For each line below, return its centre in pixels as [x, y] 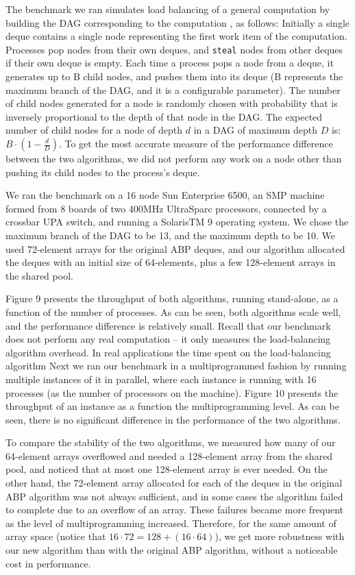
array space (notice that [56, 536]
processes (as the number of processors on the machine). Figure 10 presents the [172, 392]
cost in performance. [48, 563]
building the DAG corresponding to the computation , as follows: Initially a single [178, 22]
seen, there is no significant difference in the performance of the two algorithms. [173, 419]
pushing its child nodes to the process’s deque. [103, 172]
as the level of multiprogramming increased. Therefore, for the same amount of [171, 523]
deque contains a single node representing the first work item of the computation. [176, 36]
